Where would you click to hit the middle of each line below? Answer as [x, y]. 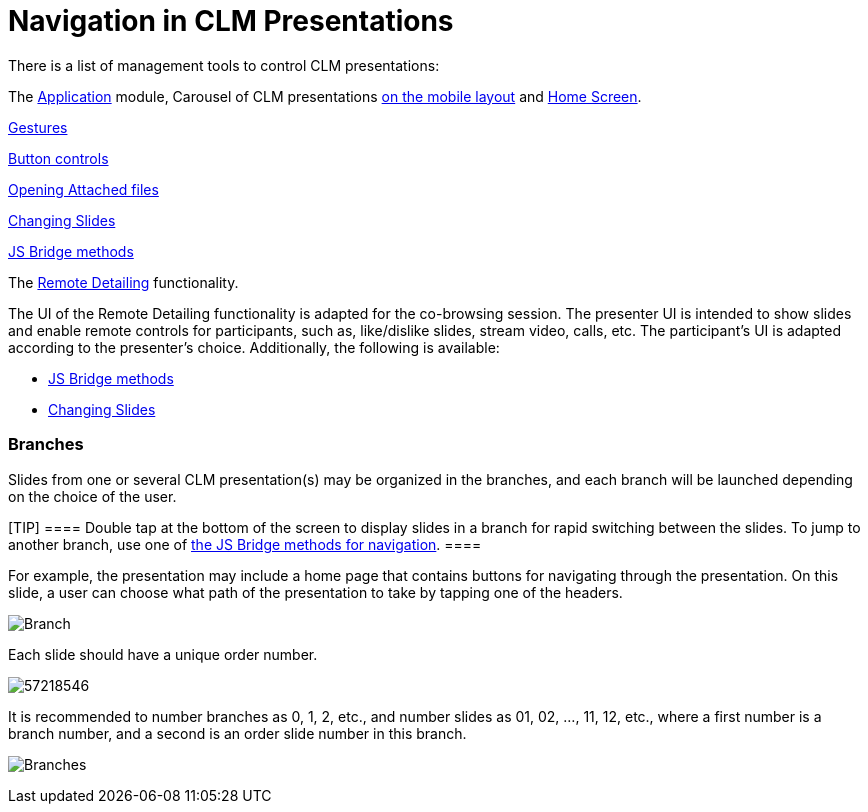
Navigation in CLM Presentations [231, 21]
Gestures [38, 127]
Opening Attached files [83, 189]
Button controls [58, 158]
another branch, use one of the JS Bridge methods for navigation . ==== [245, 544]
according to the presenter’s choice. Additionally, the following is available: [254, 347]
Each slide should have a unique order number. [163, 654]
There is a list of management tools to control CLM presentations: [224, 65]
